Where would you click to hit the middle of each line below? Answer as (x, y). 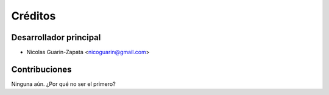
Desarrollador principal (56, 37)
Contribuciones (42, 69)
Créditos (34, 16)
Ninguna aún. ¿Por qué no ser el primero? (63, 84)
